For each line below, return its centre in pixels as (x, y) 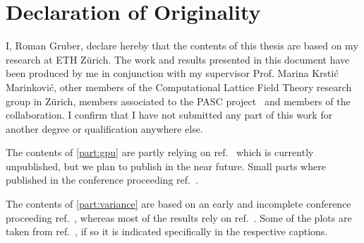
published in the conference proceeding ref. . (102, 180)
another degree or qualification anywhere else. (104, 128)
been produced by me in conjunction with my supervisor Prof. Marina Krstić (172, 73)
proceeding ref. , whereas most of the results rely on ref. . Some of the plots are (179, 217)
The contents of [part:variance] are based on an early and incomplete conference (178, 204)
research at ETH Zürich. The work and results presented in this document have (178, 59)
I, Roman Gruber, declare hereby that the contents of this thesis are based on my (182, 46)
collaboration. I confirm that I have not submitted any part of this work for (169, 115)
